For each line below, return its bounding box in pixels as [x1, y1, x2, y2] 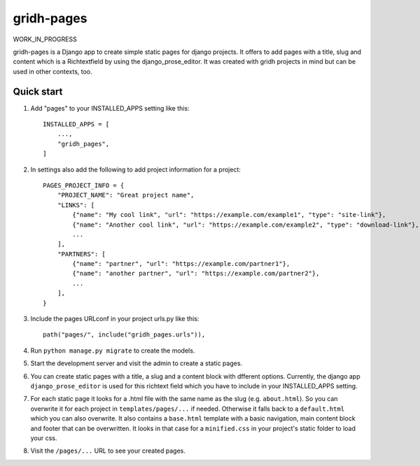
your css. [30, 434, 57, 442]
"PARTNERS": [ [57, 250, 106, 258]
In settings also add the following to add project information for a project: [30, 165, 241, 174]
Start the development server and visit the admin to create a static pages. [30, 359, 243, 367]
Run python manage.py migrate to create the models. [30, 346, 195, 355]
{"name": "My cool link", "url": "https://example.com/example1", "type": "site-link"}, [72, 211, 386, 219]
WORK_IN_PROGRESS [13, 35, 77, 43]
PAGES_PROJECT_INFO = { [43, 181, 125, 189]
